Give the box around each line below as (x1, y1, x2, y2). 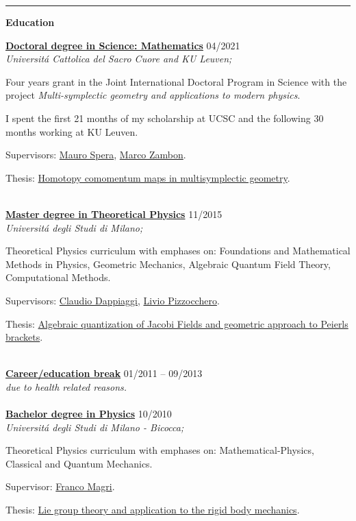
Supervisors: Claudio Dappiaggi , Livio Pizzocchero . (5, 293, 220, 307)
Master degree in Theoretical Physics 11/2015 (5, 206, 222, 221)
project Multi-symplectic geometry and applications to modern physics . (5, 88, 301, 102)
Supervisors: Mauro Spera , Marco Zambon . (5, 147, 186, 162)
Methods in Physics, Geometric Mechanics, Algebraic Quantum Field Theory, (5, 256, 331, 271)
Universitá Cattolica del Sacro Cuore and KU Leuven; (5, 51, 232, 66)
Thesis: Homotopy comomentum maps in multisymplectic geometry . (5, 170, 290, 184)
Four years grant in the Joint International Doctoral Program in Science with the (5, 74, 347, 88)
